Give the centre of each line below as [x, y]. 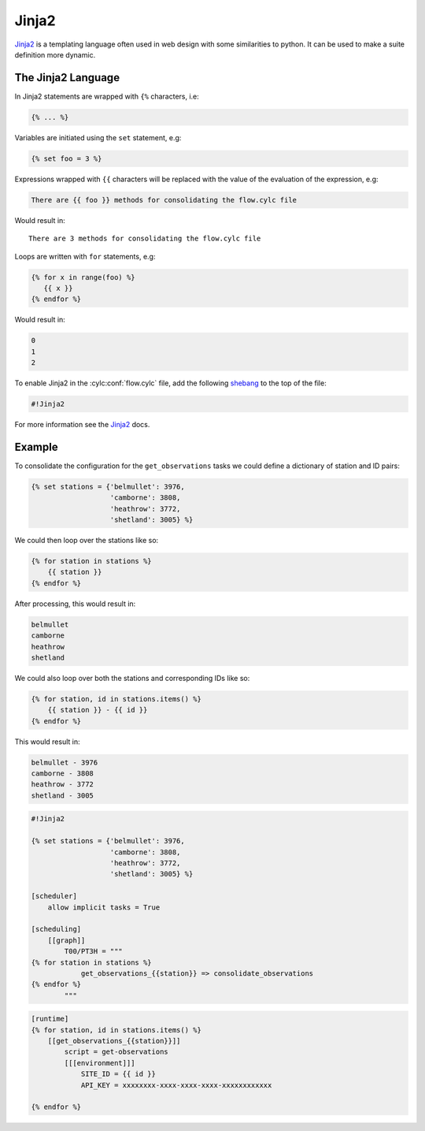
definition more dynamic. [55, 54]
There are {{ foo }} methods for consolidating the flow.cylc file [164, 200]
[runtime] [50, 1019]
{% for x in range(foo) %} [83, 277]
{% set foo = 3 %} [67, 158]
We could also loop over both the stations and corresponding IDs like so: [132, 678]
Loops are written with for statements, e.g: [85, 256]
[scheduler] [54, 896]
